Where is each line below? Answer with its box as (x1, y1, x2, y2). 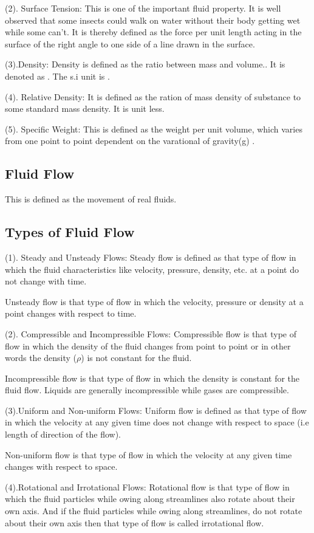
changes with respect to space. (5, 460, 118, 473)
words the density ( (5, 351, 77, 364)
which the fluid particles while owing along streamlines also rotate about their (5, 492, 295, 505)
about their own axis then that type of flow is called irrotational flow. (5, 516, 264, 529)
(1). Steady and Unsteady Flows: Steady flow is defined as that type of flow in (5, 250, 296, 263)
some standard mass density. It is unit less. (5, 102, 165, 115)
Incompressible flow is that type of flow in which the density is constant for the (5, 371, 300, 384)
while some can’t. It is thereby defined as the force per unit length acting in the (5, 26, 302, 38)
